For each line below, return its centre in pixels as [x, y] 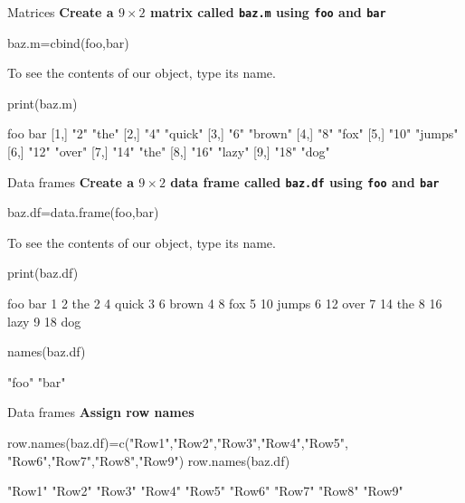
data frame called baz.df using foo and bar [305, 181]
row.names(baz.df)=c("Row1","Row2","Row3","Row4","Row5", [178, 443]
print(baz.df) [43, 273]
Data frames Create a [71, 181]
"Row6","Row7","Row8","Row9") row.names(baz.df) [149, 460]
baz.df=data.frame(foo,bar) [83, 212]
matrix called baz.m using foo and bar [268, 12]
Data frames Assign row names [101, 412]
